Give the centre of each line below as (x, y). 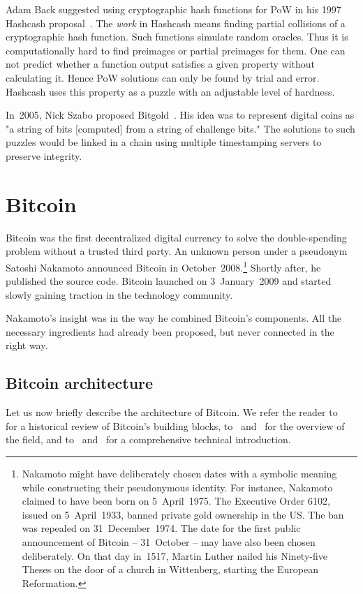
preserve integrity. (44, 155)
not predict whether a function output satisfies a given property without (160, 64)
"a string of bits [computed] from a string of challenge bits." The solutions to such (180, 128)
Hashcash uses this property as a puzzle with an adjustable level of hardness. (170, 91)
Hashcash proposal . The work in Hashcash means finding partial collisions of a (176, 23)
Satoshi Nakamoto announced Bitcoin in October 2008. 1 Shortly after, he (163, 266)
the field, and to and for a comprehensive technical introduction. (148, 439)
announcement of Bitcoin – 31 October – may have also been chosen (169, 542)
